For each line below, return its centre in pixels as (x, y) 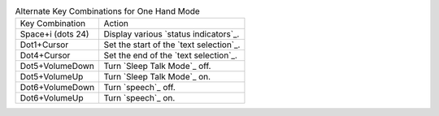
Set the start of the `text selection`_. (172, 45)
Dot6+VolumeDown (57, 88)
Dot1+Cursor (44, 45)
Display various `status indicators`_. (172, 34)
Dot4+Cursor (45, 55)
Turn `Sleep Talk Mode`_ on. (157, 77)
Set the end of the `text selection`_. (170, 55)
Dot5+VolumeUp (52, 77)
